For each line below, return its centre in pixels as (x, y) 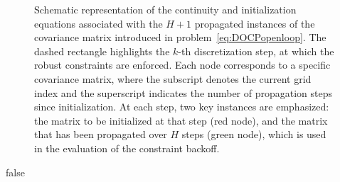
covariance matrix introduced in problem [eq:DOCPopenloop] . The (180, 37)
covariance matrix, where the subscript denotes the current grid (173, 78)
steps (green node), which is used (254, 134)
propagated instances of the (255, 23)
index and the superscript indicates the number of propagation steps (184, 92)
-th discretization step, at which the (256, 51)
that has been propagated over (101, 134)
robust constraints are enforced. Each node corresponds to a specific (182, 65)
